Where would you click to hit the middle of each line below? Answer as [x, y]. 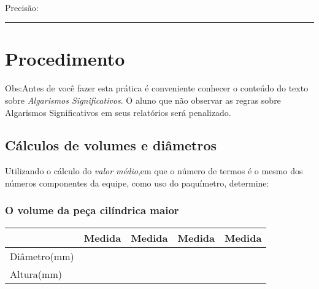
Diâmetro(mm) [42, 256]
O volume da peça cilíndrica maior [92, 210]
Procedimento [65, 59]
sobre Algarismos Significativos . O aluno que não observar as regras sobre [143, 100]
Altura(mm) [36, 274]
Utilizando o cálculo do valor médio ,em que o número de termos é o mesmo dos [154, 171]
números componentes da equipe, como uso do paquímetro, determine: [137, 183]
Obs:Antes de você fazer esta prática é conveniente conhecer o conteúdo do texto [157, 88]
